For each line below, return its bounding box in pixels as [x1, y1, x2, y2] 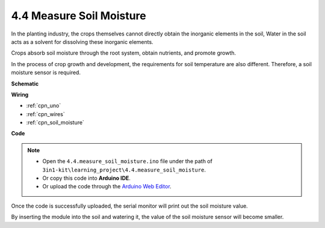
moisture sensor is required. [11, 69, 81, 76]
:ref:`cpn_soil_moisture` [26, 119, 84, 126]
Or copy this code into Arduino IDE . [42, 174, 131, 182]
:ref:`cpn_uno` [26, 102, 61, 109]
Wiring [11, 91, 29, 98]
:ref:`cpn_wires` [26, 110, 66, 117]
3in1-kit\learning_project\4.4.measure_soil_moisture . [42, 166, 206, 173]
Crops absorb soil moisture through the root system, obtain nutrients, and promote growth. [11, 49, 237, 57]
